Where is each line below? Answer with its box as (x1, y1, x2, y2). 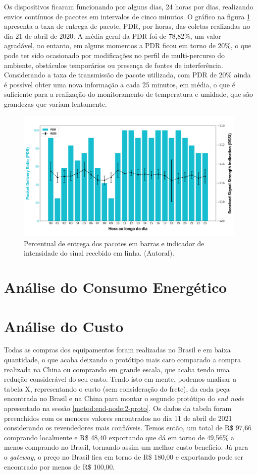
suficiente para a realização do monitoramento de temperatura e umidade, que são (4, 89, 253, 99)
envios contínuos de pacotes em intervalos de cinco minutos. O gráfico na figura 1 (4, 11, 251, 21)
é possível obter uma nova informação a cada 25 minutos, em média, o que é (4, 79, 235, 89)
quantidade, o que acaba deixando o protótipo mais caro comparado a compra (4, 354, 241, 365)
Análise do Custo (4, 316, 124, 336)
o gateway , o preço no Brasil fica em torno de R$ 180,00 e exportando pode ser (4, 451, 244, 462)
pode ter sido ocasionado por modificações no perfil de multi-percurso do (4, 50, 225, 60)
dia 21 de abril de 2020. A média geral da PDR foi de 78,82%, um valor (4, 30, 221, 41)
